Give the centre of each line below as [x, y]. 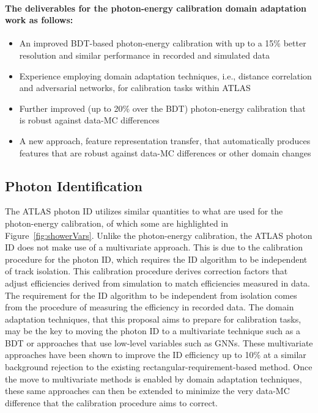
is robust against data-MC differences [89, 120]
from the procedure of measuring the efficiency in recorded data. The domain [150, 307]
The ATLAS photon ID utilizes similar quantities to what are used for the [144, 211]
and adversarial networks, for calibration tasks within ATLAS [135, 88]
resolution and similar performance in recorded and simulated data [145, 55]
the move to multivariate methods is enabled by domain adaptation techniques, [153, 378]
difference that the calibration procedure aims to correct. [111, 402]
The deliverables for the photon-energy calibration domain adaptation [156, 8]
